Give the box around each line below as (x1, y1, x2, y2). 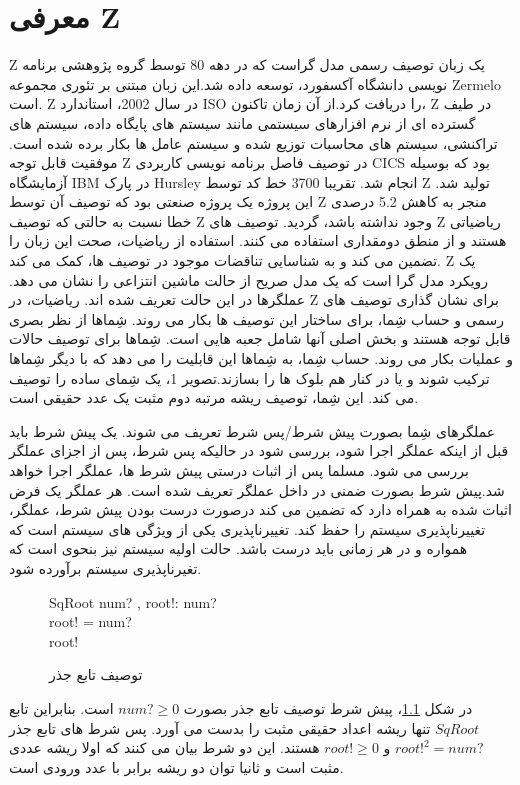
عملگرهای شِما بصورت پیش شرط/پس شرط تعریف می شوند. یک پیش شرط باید (9, 420, 496, 441)
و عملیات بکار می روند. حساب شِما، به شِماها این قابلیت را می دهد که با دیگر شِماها (9, 348, 513, 369)
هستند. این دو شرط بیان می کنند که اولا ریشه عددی (9, 737, 320, 758)
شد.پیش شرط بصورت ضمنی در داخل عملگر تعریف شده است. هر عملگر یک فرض (9, 479, 505, 500)
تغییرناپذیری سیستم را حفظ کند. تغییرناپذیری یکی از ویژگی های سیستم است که (9, 518, 486, 539)
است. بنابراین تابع (9, 697, 114, 718)
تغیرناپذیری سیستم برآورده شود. (9, 557, 202, 578)
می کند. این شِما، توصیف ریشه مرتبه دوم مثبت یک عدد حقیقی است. (9, 387, 419, 408)
